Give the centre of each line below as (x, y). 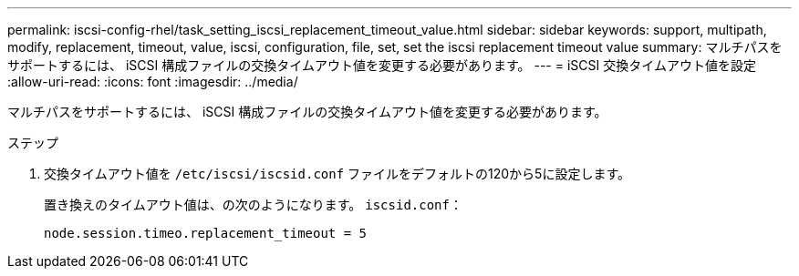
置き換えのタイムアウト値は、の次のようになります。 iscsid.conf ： (253, 204)
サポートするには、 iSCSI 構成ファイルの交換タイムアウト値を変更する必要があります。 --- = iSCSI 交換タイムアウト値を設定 (382, 65)
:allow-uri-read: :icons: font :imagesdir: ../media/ (153, 82)
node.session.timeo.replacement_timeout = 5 (206, 233)
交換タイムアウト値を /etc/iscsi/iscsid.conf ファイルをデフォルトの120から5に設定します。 (337, 174)
